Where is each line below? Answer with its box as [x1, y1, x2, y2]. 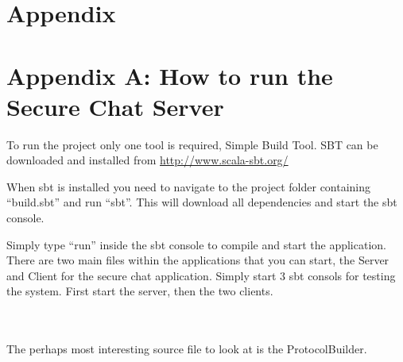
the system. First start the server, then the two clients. [6, 283, 273, 299]
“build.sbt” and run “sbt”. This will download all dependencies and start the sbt [6, 194, 397, 210]
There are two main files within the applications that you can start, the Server [6, 252, 389, 268]
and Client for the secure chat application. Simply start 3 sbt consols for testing [6, 267, 396, 283]
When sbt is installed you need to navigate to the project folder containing [6, 178, 371, 194]
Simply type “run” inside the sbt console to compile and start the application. [6, 236, 386, 252]
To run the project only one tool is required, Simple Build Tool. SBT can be [6, 136, 378, 152]
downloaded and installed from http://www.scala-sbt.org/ [6, 152, 289, 168]
